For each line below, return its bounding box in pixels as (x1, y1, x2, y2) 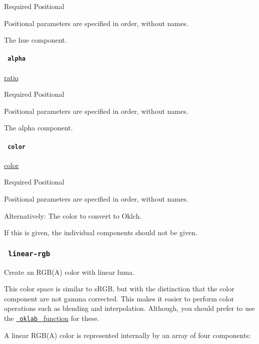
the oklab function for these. (4, 313, 99, 323)
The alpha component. (4, 122, 73, 133)
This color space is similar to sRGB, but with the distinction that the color (4, 283, 234, 294)
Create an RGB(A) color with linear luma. (4, 266, 134, 277)
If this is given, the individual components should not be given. (4, 227, 197, 238)
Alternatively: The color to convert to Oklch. (4, 210, 142, 221)
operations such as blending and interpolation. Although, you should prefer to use (4, 303, 255, 313)
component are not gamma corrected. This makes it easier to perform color (4, 293, 234, 303)
